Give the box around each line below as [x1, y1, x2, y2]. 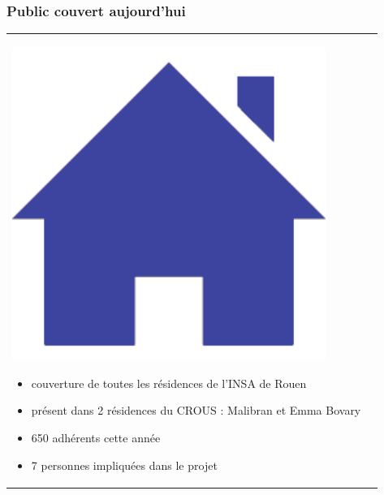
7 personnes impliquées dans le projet [31, 456, 218, 473]
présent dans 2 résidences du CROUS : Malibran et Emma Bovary [31, 402, 361, 419]
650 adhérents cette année [31, 429, 161, 446]
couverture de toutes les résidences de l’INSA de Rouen [31, 374, 307, 391]
